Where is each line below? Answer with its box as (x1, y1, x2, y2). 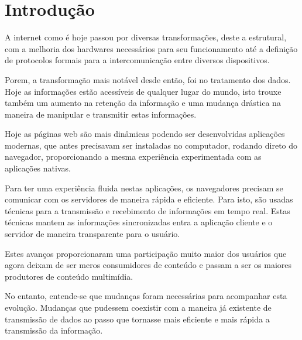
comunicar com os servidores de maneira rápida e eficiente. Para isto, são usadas (5, 193, 293, 205)
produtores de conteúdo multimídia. (5, 270, 133, 282)
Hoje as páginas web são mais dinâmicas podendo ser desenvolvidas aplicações (5, 128, 285, 140)
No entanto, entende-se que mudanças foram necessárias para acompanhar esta (5, 290, 287, 302)
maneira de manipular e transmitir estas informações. (5, 108, 197, 120)
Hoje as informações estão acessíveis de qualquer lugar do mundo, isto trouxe (5, 85, 282, 97)
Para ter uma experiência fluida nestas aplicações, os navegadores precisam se (5, 181, 283, 194)
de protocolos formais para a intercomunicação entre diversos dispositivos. (5, 54, 270, 66)
